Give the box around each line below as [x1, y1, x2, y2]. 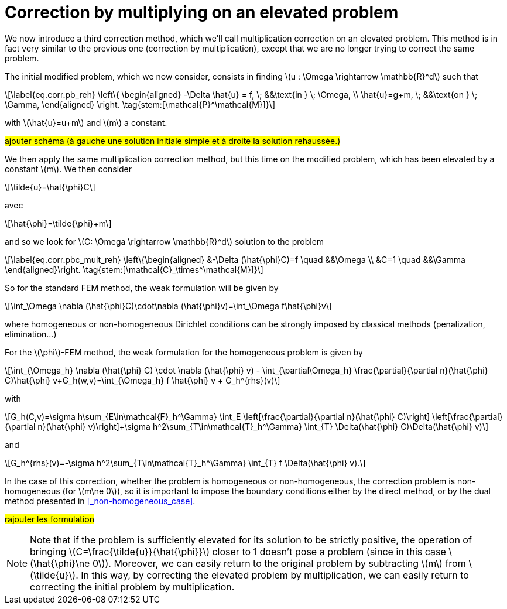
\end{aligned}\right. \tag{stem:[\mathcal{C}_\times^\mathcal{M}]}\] [5, 264, 263, 275]
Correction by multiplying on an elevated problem [5, 2, 399, 22]
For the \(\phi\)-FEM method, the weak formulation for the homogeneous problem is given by [5, 347, 363, 357]
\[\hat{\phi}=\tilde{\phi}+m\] [5, 218, 112, 228]
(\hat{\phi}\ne [30, 557, 90, 569]
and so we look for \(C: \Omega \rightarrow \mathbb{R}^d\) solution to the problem [5, 236, 324, 247]
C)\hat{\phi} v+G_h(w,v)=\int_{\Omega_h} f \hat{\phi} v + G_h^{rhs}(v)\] [5, 375, 280, 385]
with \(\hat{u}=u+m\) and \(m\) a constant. [5, 117, 167, 128]
